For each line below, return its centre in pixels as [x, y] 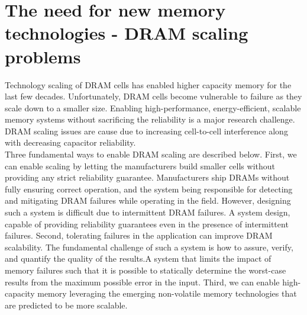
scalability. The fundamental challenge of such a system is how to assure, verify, [149, 247]
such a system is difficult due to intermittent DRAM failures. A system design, [148, 212]
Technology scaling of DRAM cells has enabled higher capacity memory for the [148, 84]
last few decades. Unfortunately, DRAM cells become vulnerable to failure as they [153, 96]
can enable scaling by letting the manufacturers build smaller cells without [140, 165]
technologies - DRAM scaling [127, 33]
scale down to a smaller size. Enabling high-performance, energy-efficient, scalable [153, 107]
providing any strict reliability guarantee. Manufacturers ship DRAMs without [147, 177]
